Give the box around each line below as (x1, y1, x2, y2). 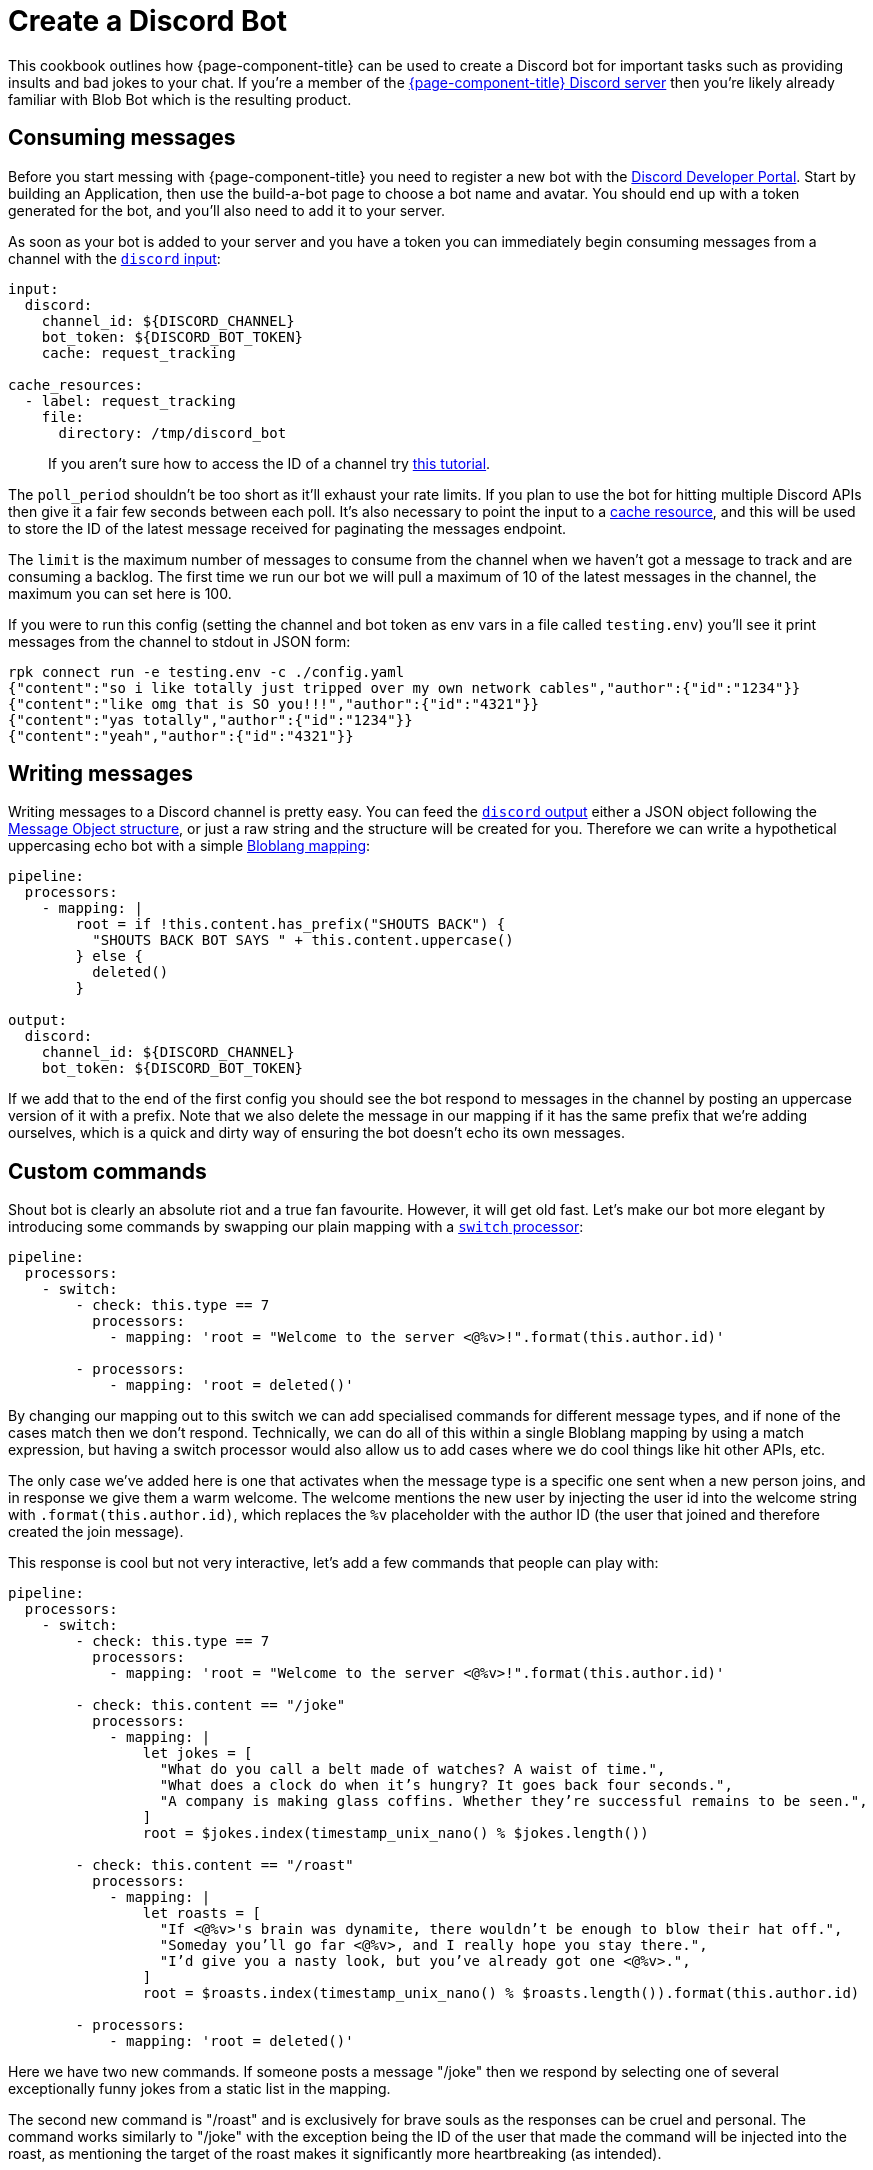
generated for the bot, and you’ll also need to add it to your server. (8, 201, 445, 219)
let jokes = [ (142, 1745, 253, 1762)
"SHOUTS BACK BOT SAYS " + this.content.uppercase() (92, 932, 514, 949)
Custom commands (8, 1158, 207, 1184)
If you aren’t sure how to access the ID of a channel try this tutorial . (48, 454, 491, 472)
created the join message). (8, 1523, 184, 1541)
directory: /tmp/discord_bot (58, 424, 287, 441)
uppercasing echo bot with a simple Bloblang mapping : (8, 837, 371, 855)
